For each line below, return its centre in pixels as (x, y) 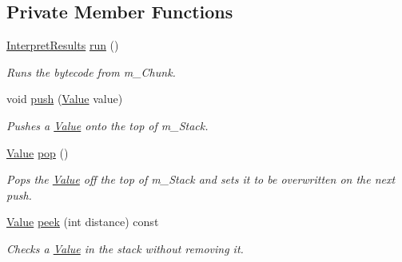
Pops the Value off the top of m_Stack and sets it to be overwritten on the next (201, 179)
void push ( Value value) (65, 99)
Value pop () (38, 152)
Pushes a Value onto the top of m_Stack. (107, 125)
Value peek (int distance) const (83, 222)
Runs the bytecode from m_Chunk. (91, 71)
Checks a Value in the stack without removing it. (125, 248)
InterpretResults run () (63, 45)
